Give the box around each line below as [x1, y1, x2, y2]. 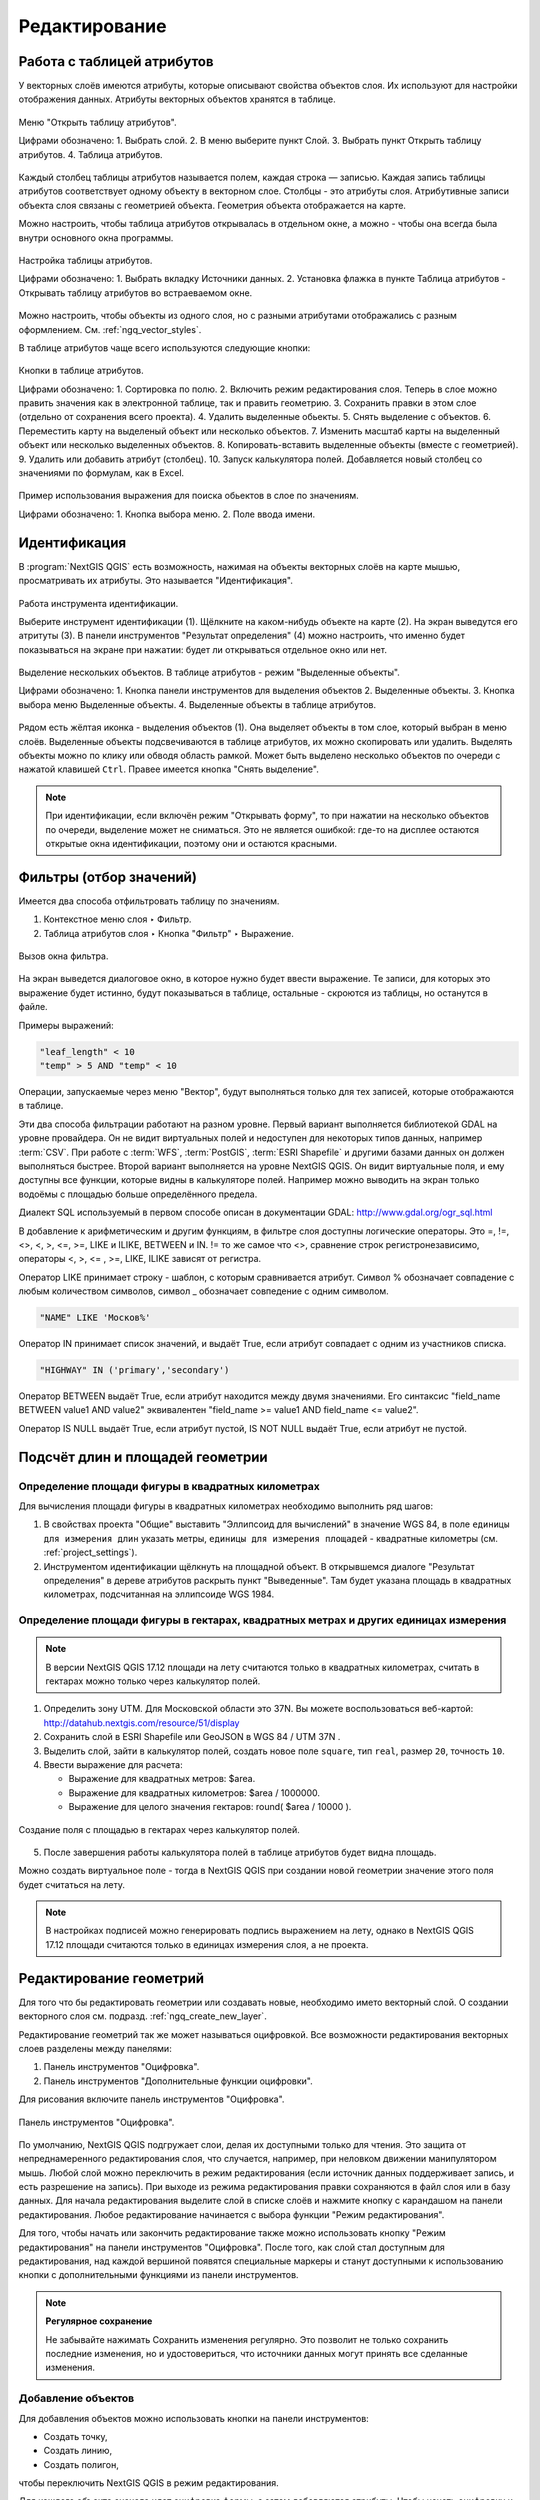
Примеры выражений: [18, 1019, 114, 1031]
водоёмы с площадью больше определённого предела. [18, 1188, 258, 1200]
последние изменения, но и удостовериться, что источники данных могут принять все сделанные [45, 2347, 469, 2359]
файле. [18, 1001, 49, 1013]
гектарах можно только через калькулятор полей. [45, 1675, 261, 1687]
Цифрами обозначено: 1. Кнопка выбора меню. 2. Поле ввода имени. [18, 508, 316, 520]
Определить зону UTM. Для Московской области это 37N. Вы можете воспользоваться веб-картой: [43, 1703, 474, 1715]
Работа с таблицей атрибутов [18, 53, 214, 70]
